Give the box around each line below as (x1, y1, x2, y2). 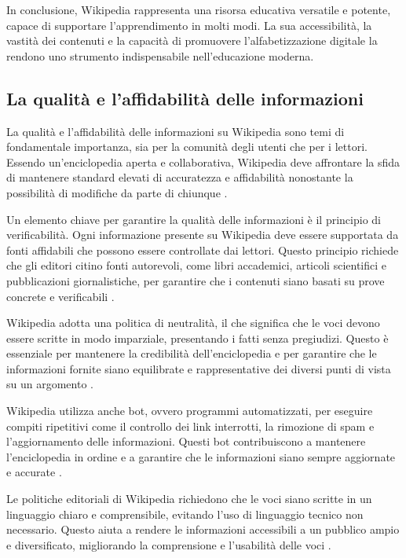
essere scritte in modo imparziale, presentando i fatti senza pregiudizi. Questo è (6, 329, 389, 346)
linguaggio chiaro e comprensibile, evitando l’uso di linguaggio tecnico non (6, 505, 364, 522)
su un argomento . (6, 376, 93, 392)
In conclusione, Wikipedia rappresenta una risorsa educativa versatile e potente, (6, 2, 391, 17)
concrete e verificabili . (6, 288, 115, 304)
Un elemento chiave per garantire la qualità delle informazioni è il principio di (6, 211, 381, 227)
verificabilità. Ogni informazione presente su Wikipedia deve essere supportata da (6, 226, 399, 243)
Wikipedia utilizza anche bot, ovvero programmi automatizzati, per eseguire (6, 402, 373, 419)
